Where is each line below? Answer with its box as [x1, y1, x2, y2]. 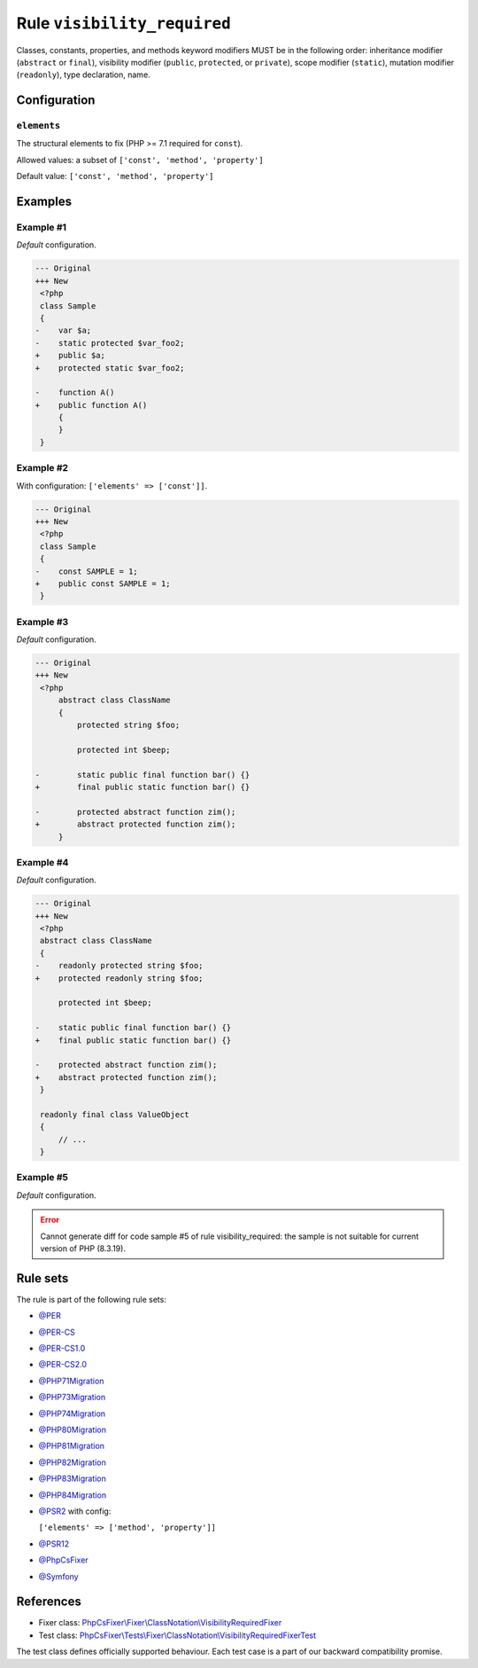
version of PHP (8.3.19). [40, 1242, 126, 1254]
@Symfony [38, 1570, 79, 1582]
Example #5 [16, 1171, 68, 1184]
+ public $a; [35, 350, 106, 361]
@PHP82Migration [38, 1457, 106, 1468]
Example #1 [16, 222, 66, 234]
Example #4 [16, 856, 69, 868]
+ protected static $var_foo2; [35, 363, 185, 372]
